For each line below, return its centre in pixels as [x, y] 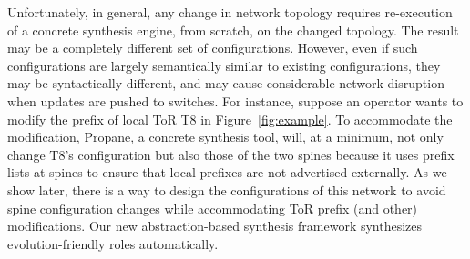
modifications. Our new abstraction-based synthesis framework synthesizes [215, 226]
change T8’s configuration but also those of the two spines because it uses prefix [231, 154]
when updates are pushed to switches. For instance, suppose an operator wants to [235, 100]
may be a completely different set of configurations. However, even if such [213, 48]
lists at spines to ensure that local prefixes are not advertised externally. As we [227, 172]
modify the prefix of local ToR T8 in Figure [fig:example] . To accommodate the [230, 119]
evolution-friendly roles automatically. [113, 243]
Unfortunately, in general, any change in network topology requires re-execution [230, 12]
